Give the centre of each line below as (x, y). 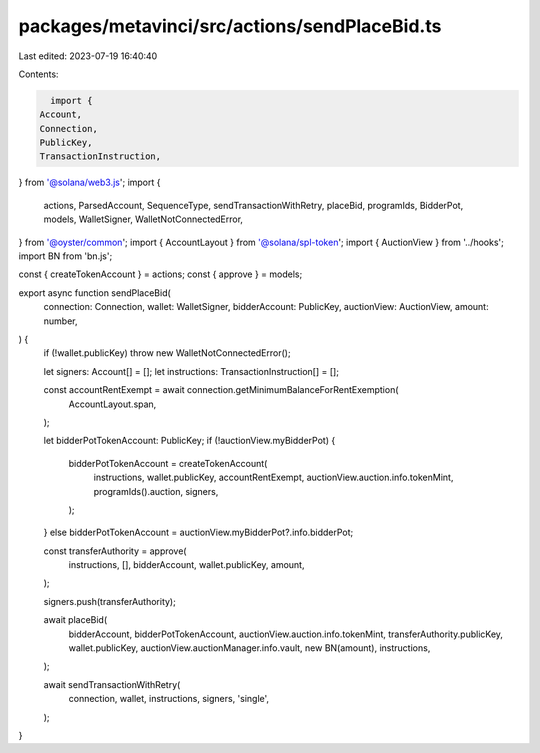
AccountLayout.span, (112, 404)
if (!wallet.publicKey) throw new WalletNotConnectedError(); (167, 353)
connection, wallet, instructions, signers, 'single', (169, 699)
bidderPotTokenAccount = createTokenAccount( (168, 463)
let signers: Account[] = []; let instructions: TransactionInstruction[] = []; (191, 371)
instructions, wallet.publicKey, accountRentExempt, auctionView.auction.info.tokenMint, (273, 477)
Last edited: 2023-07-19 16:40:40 (88, 56)
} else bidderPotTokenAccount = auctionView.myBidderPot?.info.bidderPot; (198, 532)
